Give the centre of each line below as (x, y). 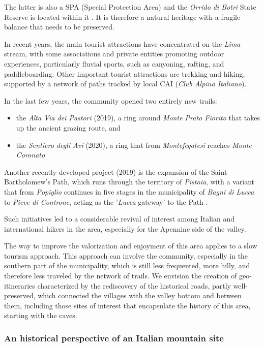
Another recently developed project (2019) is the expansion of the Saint (116, 171)
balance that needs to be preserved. (59, 27)
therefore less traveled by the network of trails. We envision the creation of (121, 276)
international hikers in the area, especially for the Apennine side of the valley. (125, 228)
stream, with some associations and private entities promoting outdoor (114, 54)
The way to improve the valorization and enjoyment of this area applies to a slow (131, 246)
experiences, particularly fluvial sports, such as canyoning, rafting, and (114, 63)
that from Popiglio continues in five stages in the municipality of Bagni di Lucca (129, 191)
